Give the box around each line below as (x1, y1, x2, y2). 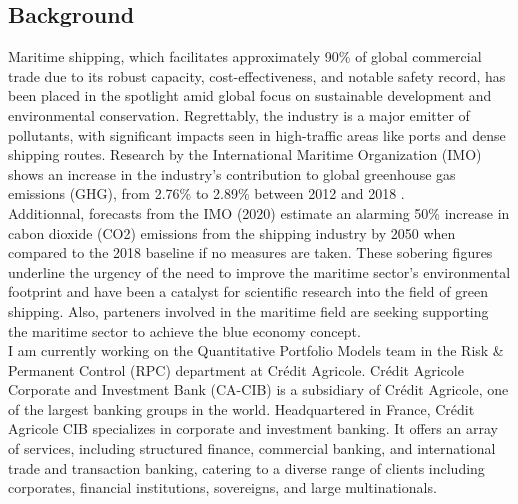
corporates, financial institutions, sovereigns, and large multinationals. (8, 477, 437, 498)
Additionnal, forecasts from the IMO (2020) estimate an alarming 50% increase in (8, 202, 510, 223)
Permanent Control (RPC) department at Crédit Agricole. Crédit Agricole (8, 359, 464, 380)
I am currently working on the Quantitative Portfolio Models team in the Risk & (8, 340, 504, 361)
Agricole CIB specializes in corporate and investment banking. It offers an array (8, 418, 498, 439)
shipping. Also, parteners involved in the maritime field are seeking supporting (8, 300, 489, 321)
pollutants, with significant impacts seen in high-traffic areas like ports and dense (8, 124, 506, 145)
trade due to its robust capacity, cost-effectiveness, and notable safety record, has (8, 65, 506, 86)
